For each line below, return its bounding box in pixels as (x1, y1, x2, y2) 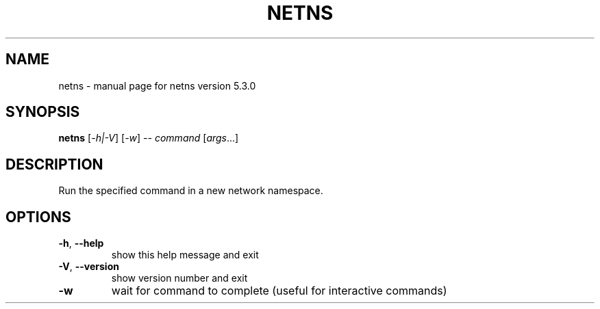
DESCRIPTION (5, 155, 103, 173)
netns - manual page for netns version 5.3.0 (58, 79, 256, 92)
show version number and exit (111, 272, 248, 284)
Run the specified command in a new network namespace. (58, 185, 323, 197)
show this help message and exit (111, 249, 259, 261)
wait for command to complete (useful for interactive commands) (111, 284, 447, 298)
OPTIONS (5, 208, 71, 226)
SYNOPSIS (5, 103, 80, 121)
